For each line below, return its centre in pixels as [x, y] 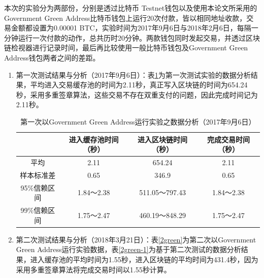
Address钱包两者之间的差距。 [52, 57]
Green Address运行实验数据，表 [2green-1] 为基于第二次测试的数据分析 [128, 249]
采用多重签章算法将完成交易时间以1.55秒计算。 [93, 269]
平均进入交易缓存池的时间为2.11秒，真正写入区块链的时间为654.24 [139, 85]
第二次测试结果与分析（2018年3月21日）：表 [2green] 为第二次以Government [136, 239]
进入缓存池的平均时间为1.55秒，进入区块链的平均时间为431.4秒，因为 [144, 259]
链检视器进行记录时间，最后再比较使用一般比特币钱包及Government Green [126, 48]
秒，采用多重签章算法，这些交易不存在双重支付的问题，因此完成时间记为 [137, 94]
